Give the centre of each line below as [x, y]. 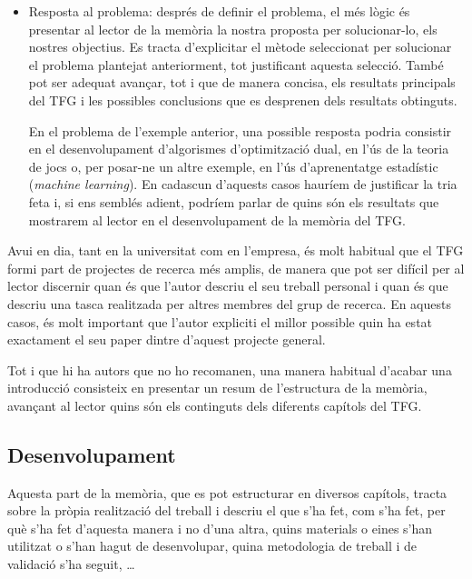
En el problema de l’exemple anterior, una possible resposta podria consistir [240, 130]
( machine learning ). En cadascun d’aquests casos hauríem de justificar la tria [243, 184]
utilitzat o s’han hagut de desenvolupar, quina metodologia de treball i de [212, 546]
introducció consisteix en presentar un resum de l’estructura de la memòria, [217, 388]
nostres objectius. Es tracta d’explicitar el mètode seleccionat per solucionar [240, 47]
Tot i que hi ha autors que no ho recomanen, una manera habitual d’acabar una [230, 369]
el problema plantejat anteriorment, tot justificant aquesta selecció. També [236, 64]
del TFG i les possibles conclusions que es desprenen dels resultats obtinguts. [243, 100]
